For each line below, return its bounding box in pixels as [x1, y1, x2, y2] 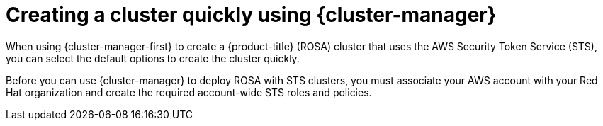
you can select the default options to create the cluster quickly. [6, 52, 300, 64]
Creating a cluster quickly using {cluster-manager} [6, 3, 497, 27]
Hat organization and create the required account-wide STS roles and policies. [6, 86, 372, 98]
